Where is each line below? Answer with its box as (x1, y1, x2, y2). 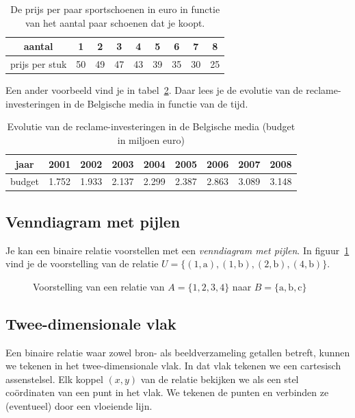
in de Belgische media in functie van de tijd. (63, 96, 248, 110)
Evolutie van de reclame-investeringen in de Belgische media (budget (7, 119, 295, 134)
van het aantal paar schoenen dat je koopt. (25, 15, 205, 29)
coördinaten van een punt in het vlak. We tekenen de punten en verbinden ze (5, 385, 329, 399)
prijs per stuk (10, 57, 67, 71)
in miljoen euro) (117, 132, 185, 147)
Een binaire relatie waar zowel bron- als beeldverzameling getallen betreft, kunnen (5, 345, 350, 359)
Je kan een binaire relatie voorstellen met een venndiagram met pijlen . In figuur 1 (5, 243, 350, 257)
